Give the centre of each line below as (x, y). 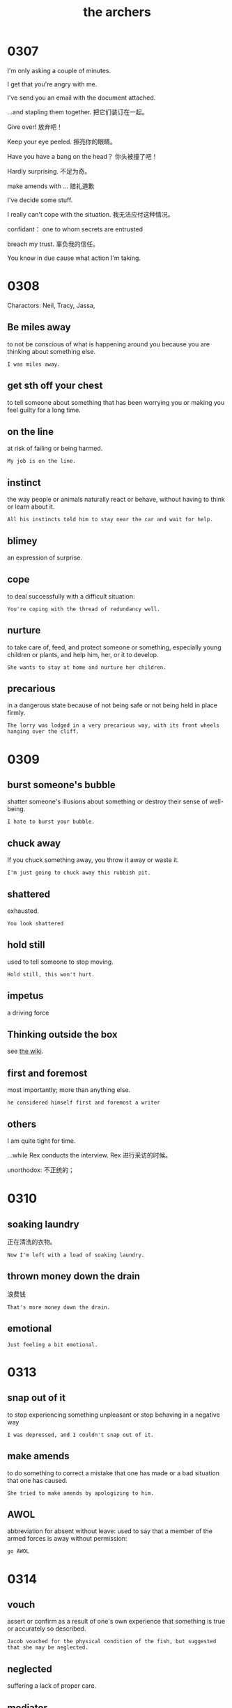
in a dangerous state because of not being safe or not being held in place (113, 705)
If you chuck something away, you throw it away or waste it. (93, 860)
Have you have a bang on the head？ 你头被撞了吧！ (83, 156)
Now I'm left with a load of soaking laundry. (76, 1255)
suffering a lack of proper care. (52, 1686)
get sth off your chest (55, 386)
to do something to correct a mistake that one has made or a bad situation (114, 1473)
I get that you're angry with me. (52, 84)
